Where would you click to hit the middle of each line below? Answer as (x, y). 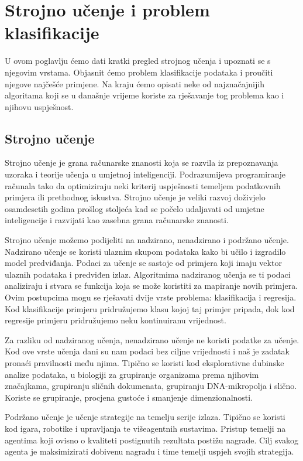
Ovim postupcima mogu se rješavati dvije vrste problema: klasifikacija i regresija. (151, 297)
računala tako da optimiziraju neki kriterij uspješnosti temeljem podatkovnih (143, 185)
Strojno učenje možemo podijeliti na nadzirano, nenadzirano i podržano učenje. (147, 240)
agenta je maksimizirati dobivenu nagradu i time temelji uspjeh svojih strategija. (149, 451)
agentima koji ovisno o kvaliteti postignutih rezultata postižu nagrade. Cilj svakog (152, 440)
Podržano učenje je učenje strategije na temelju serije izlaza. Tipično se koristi (145, 417)
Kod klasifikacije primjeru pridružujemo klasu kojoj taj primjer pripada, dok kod (150, 308)
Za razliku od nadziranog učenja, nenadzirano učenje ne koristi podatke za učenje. (152, 339)
